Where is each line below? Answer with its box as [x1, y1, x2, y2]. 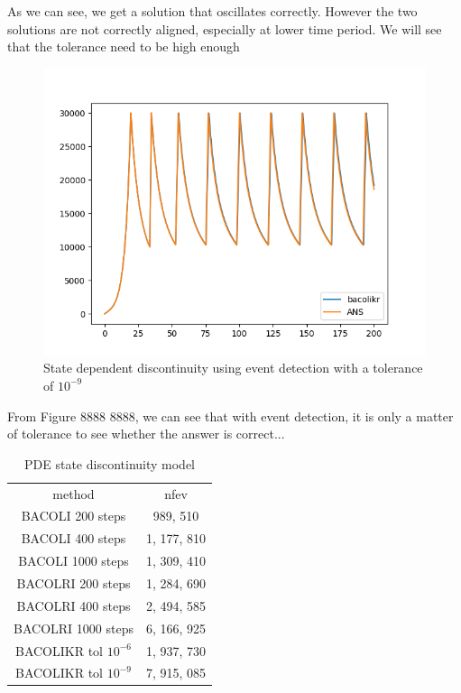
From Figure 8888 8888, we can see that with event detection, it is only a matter [7, 406, 454, 425]
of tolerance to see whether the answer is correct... [7, 424, 285, 443]
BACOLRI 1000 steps [14, 618, 134, 637]
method [52, 484, 95, 503]
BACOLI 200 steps [21, 506, 126, 525]
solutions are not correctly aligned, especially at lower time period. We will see [7, 19, 442, 38]
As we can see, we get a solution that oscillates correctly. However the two [7, 2, 418, 20]
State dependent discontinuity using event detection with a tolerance [43, 358, 423, 377]
